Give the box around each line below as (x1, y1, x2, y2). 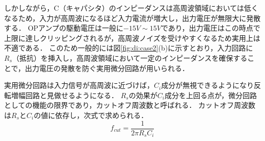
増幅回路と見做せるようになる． (11, 89, 118, 100)
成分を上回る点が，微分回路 (164, 89, 257, 100)
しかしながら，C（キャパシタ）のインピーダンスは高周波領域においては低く (4, 3, 258, 13)
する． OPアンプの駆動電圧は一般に (4, 22, 124, 33)
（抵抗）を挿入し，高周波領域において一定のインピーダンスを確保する (12, 52, 248, 63)
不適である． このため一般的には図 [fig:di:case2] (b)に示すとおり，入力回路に (4, 42, 253, 53)
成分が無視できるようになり (161, 80, 254, 90)
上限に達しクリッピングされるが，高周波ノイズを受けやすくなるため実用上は (4, 32, 260, 43)
